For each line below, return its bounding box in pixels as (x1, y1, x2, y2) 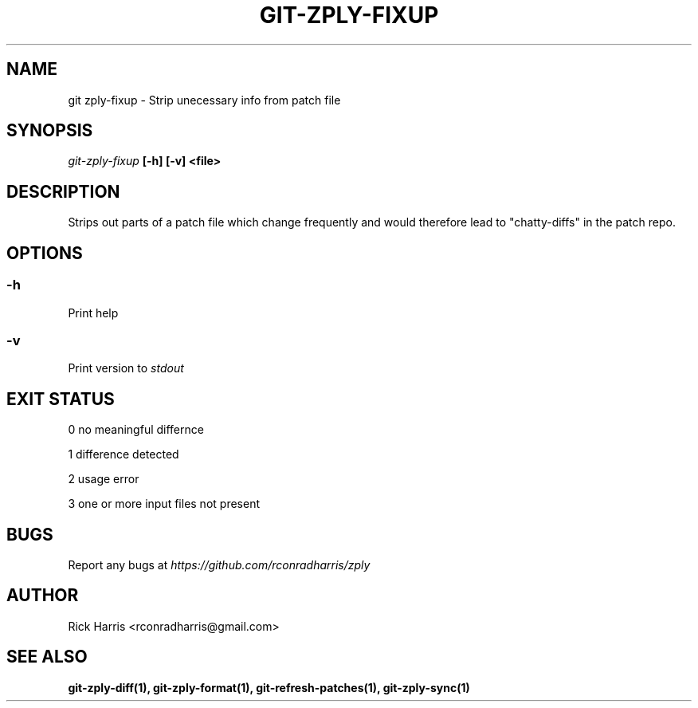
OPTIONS (6, 242, 83, 263)
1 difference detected (68, 447, 179, 462)
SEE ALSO (6, 647, 88, 667)
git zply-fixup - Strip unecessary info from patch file (68, 92, 341, 107)
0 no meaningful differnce (68, 423, 204, 437)
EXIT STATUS (6, 388, 115, 409)
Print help (68, 305, 119, 320)
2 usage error (68, 472, 139, 486)
